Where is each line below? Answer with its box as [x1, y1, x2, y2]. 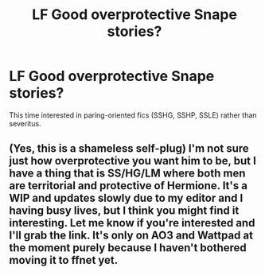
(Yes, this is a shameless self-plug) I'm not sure [9, 141, 249, 156]
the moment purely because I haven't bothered [9, 241, 247, 255]
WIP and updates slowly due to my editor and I [9, 192, 244, 205]
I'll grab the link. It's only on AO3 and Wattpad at [9, 229, 254, 242]
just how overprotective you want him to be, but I [9, 154, 257, 168]
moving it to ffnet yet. [9, 254, 119, 267]
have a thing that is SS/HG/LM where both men [9, 167, 246, 180]
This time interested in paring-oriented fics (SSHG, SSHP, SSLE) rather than [9, 110, 257, 120]
